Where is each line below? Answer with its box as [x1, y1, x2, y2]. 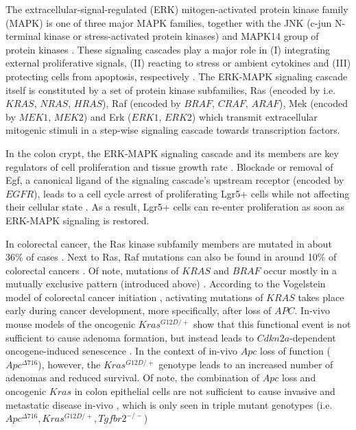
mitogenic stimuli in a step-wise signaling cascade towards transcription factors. [5, 123, 340, 137]
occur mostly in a [263, 263, 337, 277]
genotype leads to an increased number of [158, 357, 333, 371]
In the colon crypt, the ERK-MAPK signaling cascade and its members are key [5, 145, 339, 160]
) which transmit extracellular [191, 109, 318, 123]
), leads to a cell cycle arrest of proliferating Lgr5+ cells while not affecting [34, 186, 350, 200]
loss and [282, 370, 316, 385]
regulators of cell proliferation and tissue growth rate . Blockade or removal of [5, 159, 333, 174]
